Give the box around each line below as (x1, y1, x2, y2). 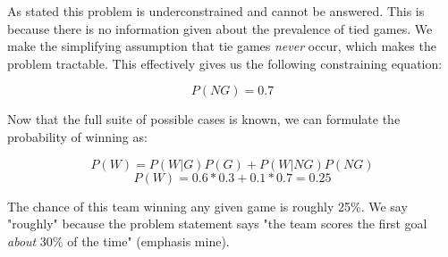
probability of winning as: (7, 127, 148, 145)
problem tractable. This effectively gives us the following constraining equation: (7, 54, 443, 72)
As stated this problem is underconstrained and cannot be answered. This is (7, 2, 425, 20)
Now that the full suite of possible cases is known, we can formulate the (7, 110, 401, 128)
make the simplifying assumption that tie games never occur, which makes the (7, 37, 436, 55)
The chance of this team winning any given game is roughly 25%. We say (7, 196, 408, 215)
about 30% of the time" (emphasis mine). (7, 231, 230, 250)
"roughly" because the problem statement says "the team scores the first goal (7, 214, 427, 233)
